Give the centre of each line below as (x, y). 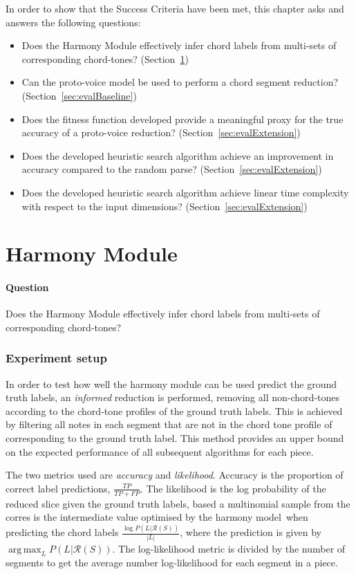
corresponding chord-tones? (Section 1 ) (105, 58)
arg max (25, 549)
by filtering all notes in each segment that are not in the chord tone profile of (169, 424)
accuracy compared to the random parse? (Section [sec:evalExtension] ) (172, 169)
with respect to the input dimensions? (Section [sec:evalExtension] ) (165, 206)
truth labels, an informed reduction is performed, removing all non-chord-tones (172, 397)
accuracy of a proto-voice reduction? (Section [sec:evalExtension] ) (161, 132)
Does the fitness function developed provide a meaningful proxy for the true (182, 119)
